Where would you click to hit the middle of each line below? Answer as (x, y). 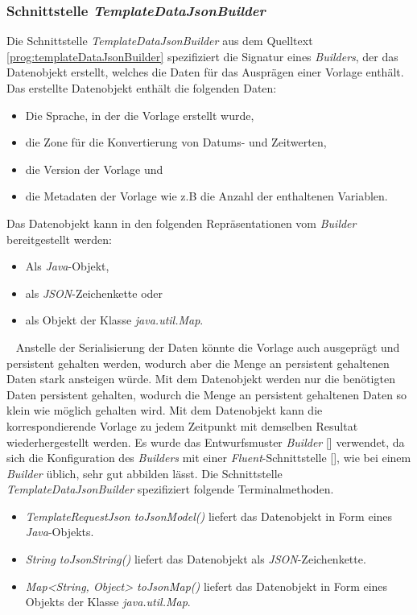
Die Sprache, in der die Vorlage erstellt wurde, (140, 115)
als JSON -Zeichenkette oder (94, 293)
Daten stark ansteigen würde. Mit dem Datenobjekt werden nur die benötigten (201, 379)
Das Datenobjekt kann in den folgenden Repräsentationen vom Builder (182, 223)
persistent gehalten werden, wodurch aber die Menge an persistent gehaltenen (198, 363)
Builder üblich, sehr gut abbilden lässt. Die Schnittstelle (145, 473)
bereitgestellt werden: (59, 239)
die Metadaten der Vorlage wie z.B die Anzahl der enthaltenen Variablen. (206, 196)
